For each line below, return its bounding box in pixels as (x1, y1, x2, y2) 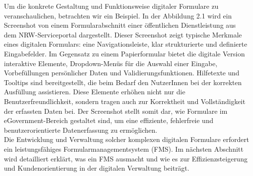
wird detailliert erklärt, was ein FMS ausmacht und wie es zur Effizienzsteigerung (4, 153, 248, 163)
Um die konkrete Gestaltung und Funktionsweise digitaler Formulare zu (4, 1, 219, 11)
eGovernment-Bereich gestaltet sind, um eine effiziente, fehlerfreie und (4, 115, 213, 125)
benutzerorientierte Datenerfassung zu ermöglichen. (4, 124, 157, 135)
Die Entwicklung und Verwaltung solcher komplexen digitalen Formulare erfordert (4, 134, 249, 144)
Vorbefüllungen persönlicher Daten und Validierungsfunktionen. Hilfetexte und (4, 68, 240, 78)
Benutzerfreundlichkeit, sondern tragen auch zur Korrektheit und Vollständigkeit (4, 96, 246, 106)
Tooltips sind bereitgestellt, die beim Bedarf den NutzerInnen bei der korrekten (4, 77, 242, 87)
